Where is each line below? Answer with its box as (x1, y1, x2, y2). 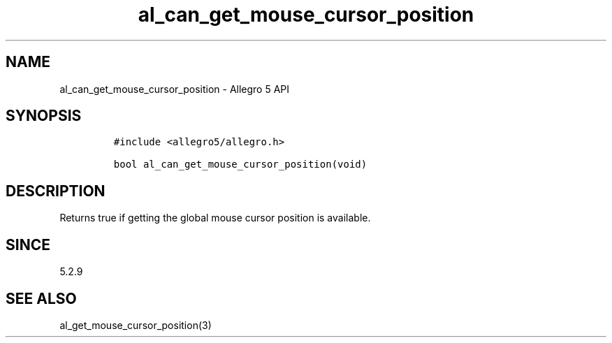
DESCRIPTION (6, 182, 105, 200)
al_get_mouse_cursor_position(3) (59, 319, 212, 331)
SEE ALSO (6, 289, 77, 307)
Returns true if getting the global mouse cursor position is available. (59, 212, 371, 224)
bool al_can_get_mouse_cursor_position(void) (113, 159, 367, 170)
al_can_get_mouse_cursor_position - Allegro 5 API (59, 82, 290, 95)
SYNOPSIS (6, 107, 82, 125)
